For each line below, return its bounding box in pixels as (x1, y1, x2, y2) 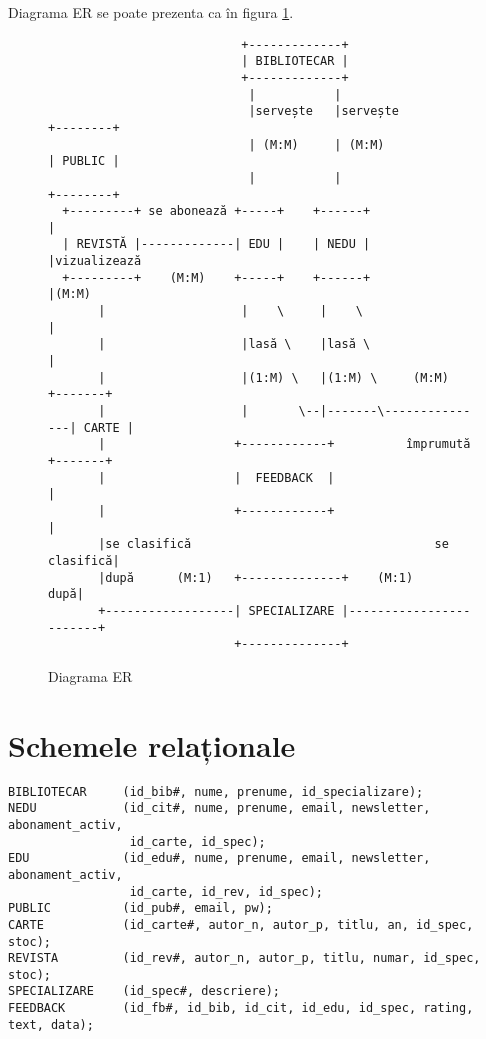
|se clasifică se (98, 537, 449, 552)
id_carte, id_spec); (129, 834, 266, 849)
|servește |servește (248, 104, 399, 119)
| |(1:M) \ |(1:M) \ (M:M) (98, 370, 449, 385)
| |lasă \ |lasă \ (98, 337, 371, 352)
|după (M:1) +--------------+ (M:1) (98, 570, 414, 585)
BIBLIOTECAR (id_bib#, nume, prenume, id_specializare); (8, 784, 424, 799)
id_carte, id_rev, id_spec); (129, 884, 323, 899)
